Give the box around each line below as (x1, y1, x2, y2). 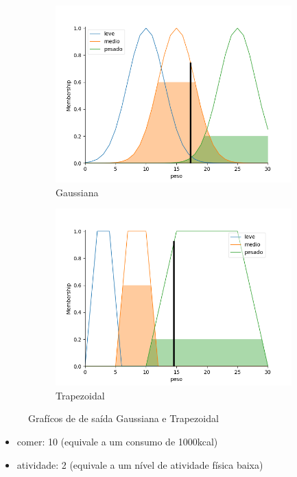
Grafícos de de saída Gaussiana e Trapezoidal (28, 411, 219, 426)
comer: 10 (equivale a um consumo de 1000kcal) (16, 434, 218, 448)
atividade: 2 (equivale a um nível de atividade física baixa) (16, 457, 263, 472)
